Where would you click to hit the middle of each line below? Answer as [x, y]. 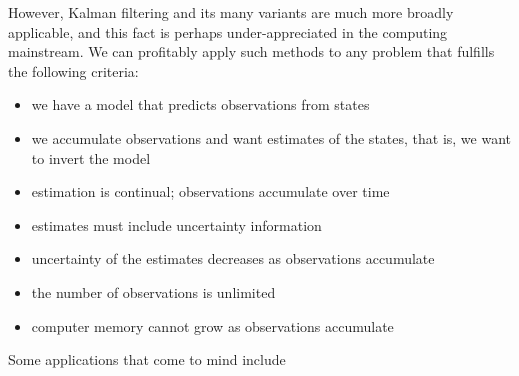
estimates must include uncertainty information [176, 224]
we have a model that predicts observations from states [200, 104]
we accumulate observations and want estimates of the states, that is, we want [271, 137]
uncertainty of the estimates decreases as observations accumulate [233, 258]
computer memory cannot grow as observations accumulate [212, 325]
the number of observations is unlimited [153, 291]
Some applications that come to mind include [147, 359]
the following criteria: [73, 70]
